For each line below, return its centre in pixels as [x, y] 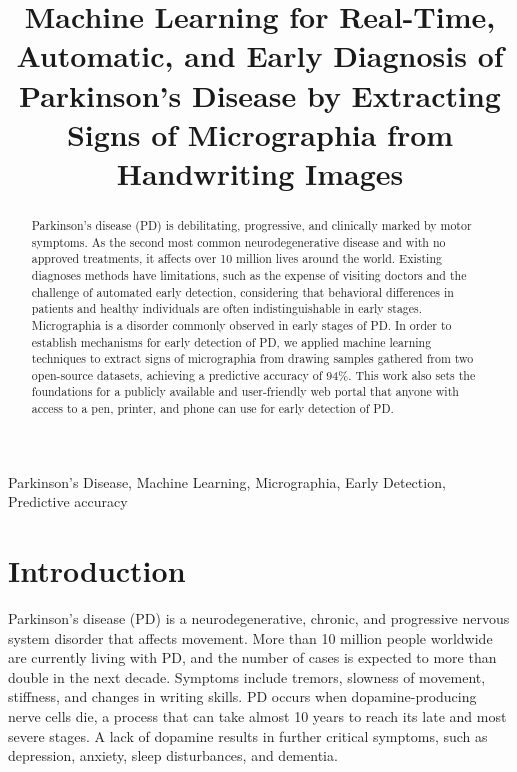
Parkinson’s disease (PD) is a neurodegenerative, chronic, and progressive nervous [259, 618]
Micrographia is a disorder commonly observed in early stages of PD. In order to [241, 324]
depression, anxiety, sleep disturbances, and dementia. [173, 755]
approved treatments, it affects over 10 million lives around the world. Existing [236, 258]
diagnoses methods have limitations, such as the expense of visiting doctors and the [249, 274]
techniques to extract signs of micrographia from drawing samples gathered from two [252, 358]
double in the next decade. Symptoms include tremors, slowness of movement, [247, 676]
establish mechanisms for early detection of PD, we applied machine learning [231, 341]
